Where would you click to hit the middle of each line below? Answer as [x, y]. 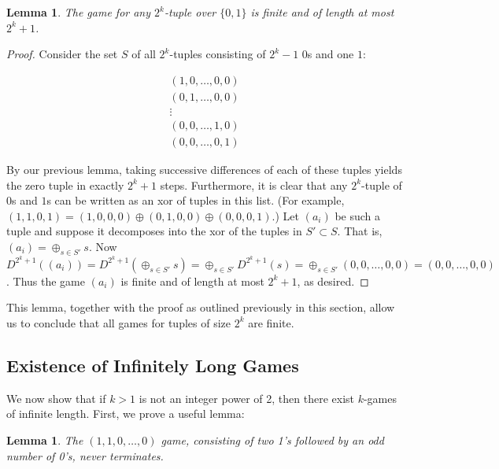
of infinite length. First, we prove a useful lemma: [126, 414]
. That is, [360, 231]
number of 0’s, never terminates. [85, 455]
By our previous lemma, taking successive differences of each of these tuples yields [204, 169]
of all [144, 54]
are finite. [271, 322]
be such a [358, 215]
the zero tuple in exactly [65, 185]
